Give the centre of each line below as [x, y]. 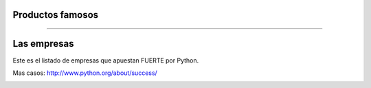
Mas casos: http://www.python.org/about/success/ [85, 73]
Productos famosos [56, 15]
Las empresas [43, 44]
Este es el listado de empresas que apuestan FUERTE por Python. [106, 60]
